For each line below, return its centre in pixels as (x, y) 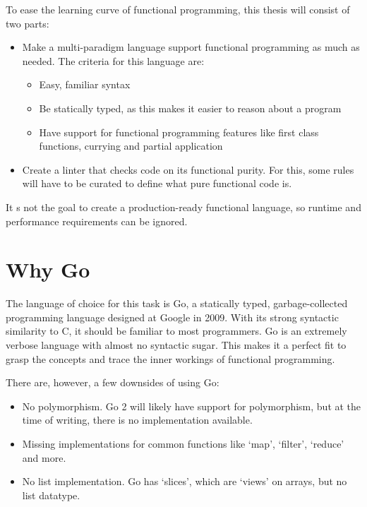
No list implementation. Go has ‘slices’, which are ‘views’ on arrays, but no (185, 481)
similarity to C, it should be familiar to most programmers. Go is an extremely (176, 331)
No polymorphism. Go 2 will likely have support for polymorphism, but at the (192, 406)
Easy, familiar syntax (85, 84)
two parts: (28, 23)
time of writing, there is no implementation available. (137, 420)
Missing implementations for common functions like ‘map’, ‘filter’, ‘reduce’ (183, 443)
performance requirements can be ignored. (97, 221)
